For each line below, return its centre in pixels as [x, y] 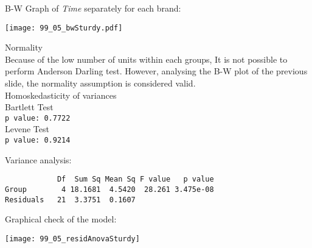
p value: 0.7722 [38, 118]
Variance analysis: [38, 159]
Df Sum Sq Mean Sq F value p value [135, 179]
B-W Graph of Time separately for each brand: [93, 8]
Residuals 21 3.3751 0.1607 [70, 200]
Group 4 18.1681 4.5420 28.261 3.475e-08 [109, 189]
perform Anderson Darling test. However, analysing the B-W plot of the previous [156, 71]
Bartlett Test [29, 107]
